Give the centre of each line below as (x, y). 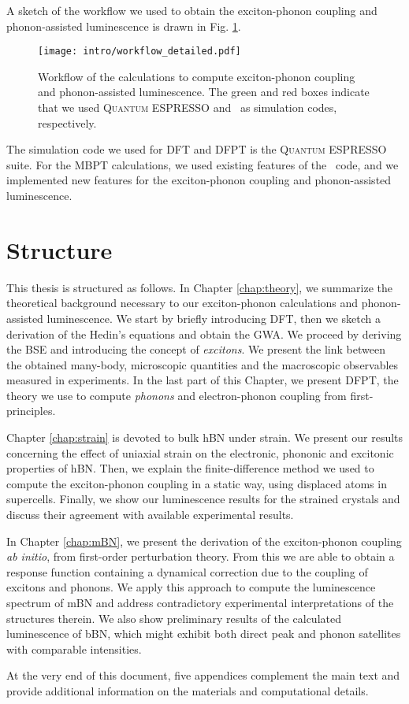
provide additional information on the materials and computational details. (188, 690)
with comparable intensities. (74, 648)
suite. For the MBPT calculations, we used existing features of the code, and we (203, 164)
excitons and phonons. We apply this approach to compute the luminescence (191, 587)
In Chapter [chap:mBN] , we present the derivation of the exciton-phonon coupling (204, 541)
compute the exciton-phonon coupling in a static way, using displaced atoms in (197, 483)
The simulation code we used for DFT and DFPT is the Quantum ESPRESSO (197, 149)
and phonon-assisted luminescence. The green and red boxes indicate (204, 92)
